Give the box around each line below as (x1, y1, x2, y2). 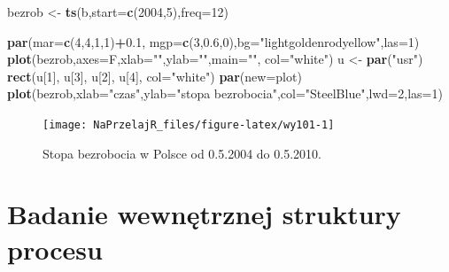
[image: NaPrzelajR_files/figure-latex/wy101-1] (43, 118, 335, 131)
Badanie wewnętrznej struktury (7, 196, 401, 232)
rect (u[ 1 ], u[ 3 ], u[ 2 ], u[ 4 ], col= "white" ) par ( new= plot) (7, 66, 302, 85)
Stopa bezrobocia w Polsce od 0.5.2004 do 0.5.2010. (43, 144, 321, 162)
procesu (7, 230, 103, 267)
